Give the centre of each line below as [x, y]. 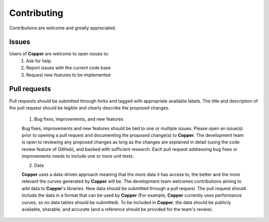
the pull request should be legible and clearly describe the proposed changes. [89, 108]
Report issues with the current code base [68, 68]
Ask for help [39, 61]
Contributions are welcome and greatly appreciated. [63, 28]
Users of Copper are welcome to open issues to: [59, 54]
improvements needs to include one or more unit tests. [78, 156]
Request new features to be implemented [68, 75]
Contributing [36, 13]
